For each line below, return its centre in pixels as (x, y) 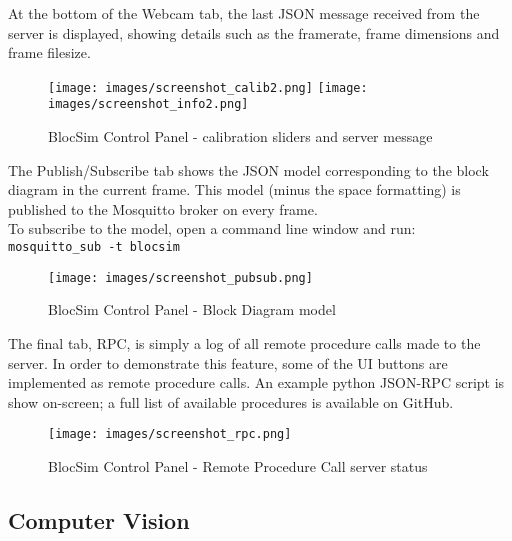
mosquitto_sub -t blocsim (94, 247)
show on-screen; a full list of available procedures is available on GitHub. (231, 401)
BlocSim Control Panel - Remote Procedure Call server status (238, 466)
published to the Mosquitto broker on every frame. (163, 208)
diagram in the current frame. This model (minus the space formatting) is (234, 189)
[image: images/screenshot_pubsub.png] (180, 277)
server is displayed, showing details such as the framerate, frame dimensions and (254, 32)
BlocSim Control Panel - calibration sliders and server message (240, 136)
